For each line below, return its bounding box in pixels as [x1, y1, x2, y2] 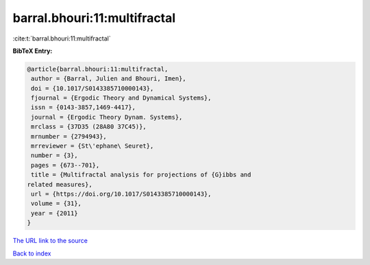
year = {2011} [31, 209, 78, 217]
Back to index [12, 249, 51, 257]
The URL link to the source [12, 237, 88, 245]
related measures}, [27, 181, 92, 188]
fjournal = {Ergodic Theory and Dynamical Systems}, [31, 94, 212, 102]
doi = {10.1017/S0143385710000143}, [31, 84, 154, 92]
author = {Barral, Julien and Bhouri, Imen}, [31, 75, 186, 82]
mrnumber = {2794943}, [31, 132, 108, 140]
